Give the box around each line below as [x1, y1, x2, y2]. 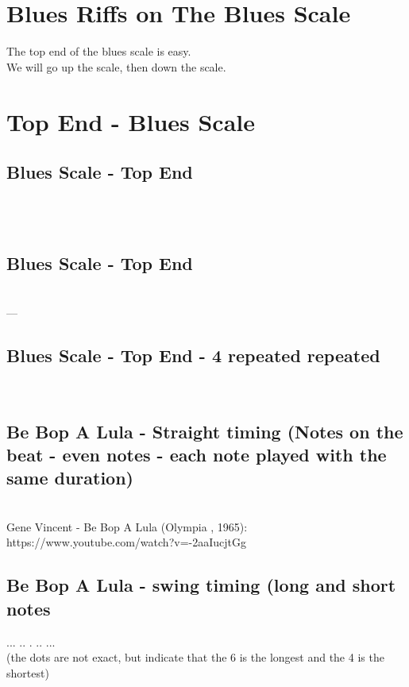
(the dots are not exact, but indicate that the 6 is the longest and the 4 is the [6, 649, 384, 666]
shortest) [6, 664, 49, 681]
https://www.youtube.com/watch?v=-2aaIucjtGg [6, 534, 246, 550]
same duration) [6, 465, 133, 490]
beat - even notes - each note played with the [6, 442, 387, 467]
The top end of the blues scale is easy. [6, 43, 191, 60]
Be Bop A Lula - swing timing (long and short [6, 573, 396, 597]
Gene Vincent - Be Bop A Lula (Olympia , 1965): [6, 518, 248, 535]
